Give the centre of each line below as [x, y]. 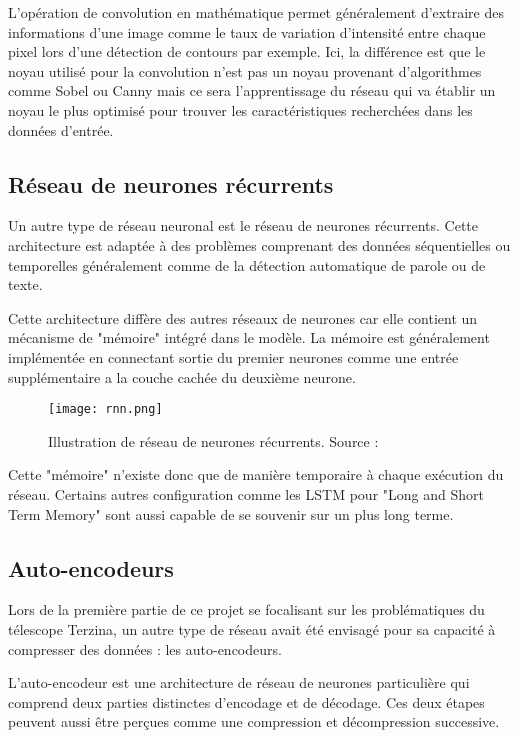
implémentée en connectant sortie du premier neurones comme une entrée [233, 356]
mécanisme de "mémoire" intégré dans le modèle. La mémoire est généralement [249, 337]
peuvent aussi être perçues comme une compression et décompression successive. [254, 721]
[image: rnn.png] [105, 409]
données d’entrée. [61, 129]
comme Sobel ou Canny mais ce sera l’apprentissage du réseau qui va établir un [252, 90]
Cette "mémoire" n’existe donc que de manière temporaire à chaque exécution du [256, 474]
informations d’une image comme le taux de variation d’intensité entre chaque [247, 31]
